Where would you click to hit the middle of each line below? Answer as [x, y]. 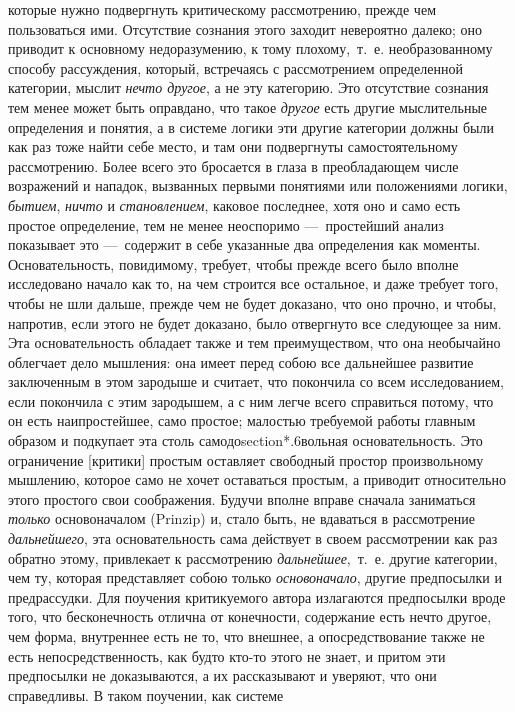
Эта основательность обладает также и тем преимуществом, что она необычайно [254, 342]
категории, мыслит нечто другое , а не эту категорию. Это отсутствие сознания [248, 87]
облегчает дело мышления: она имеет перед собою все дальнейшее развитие [241, 361]
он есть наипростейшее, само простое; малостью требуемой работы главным [242, 420]
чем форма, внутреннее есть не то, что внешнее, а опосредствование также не [246, 636]
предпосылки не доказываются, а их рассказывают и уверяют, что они [222, 675]
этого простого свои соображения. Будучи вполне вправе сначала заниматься [242, 498]
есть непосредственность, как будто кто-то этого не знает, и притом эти [227, 655]
